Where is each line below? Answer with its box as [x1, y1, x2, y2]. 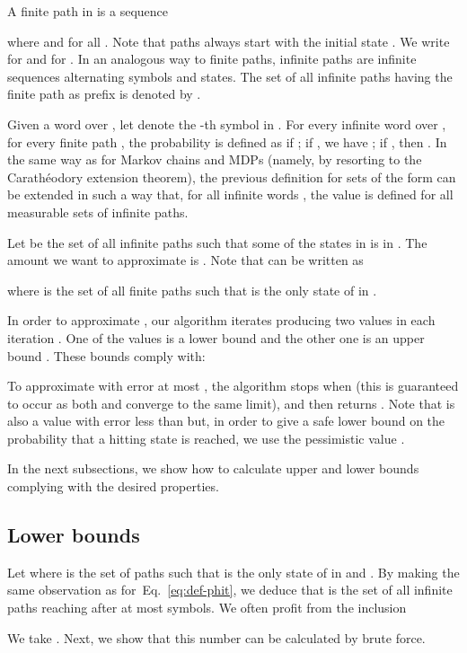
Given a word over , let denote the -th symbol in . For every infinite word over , [7, 114, 446, 133]
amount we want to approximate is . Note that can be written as [7, 251, 364, 269]
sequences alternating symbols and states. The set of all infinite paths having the [7, 66, 453, 85]
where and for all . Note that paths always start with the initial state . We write [7, 31, 450, 50]
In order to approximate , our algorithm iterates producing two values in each [7, 311, 436, 330]
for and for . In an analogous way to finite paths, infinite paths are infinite [7, 49, 417, 68]
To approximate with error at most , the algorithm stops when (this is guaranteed [7, 376, 459, 395]
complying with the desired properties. [7, 477, 219, 496]
